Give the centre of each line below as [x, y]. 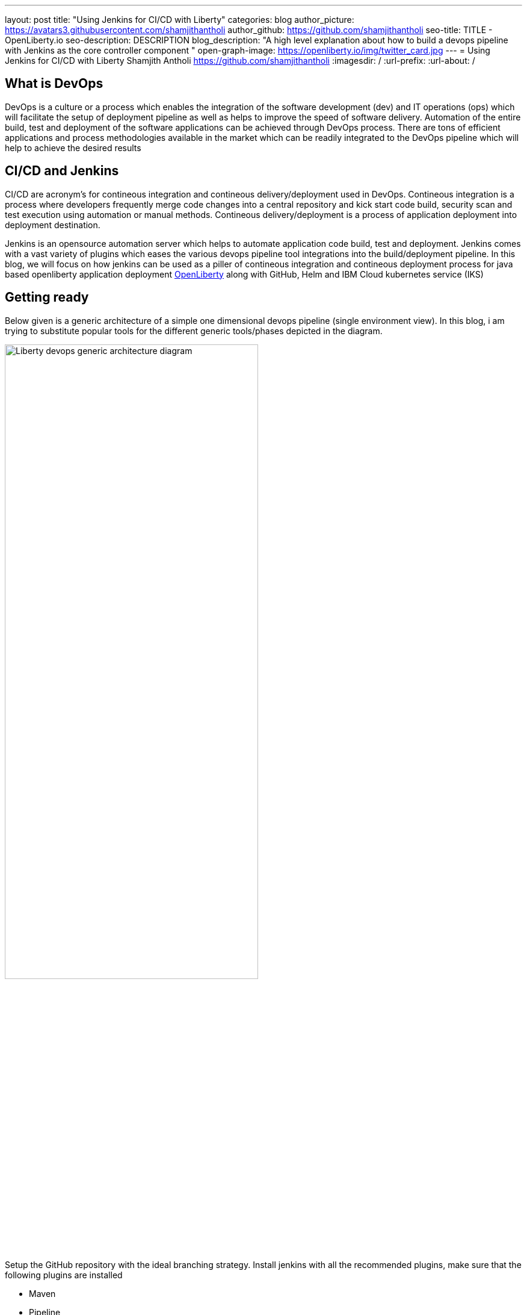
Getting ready [47, 297]
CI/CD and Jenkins [62, 171]
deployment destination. [53, 225]
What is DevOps [54, 84]
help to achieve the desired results [73, 148]
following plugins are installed [64, 1275]
